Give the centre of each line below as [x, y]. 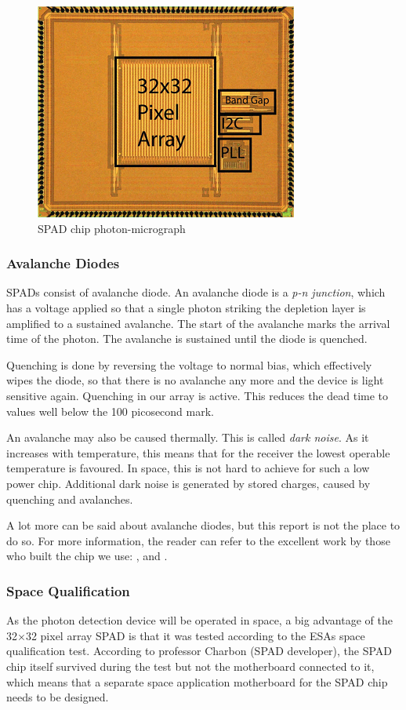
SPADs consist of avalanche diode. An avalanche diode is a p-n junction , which [196, 292]
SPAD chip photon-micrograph [112, 228]
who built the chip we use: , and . [87, 556]
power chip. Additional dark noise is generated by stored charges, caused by [188, 483]
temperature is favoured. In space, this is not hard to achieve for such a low [188, 468]
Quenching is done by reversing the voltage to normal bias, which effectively [189, 364]
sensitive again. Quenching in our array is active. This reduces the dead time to [198, 395]
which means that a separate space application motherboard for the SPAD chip [197, 681]
